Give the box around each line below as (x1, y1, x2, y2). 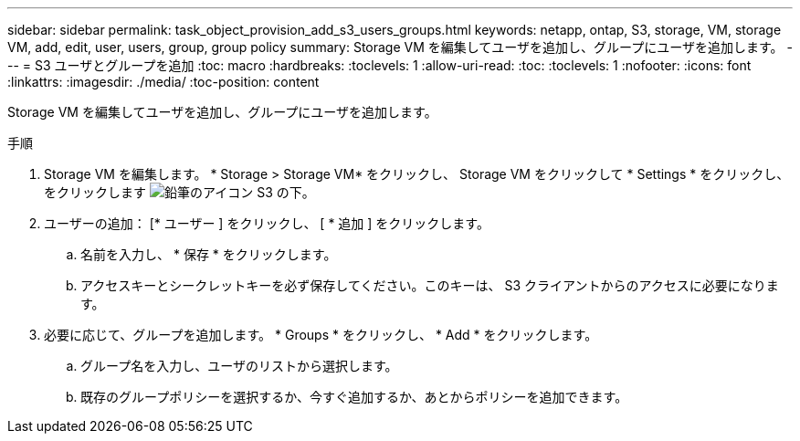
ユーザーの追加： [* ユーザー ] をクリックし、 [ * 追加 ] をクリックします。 (44, 215, 489, 231)
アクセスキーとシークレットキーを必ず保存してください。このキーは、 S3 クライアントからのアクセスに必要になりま (80, 278, 779, 293)
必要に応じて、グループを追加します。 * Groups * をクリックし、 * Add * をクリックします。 (44, 327, 598, 342)
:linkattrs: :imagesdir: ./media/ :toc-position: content (7, 74, 320, 89)
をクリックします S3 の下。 (44, 184, 315, 200)
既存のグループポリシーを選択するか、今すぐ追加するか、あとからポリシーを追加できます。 (80, 389, 628, 404)
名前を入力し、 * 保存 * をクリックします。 (80, 247, 337, 262)
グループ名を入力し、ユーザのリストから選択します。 (80, 358, 398, 373)
